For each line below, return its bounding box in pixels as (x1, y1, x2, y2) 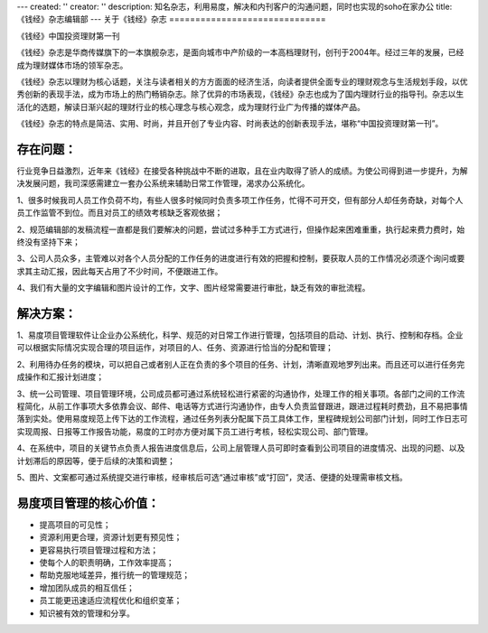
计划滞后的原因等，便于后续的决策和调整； (16, 455, 175, 466)
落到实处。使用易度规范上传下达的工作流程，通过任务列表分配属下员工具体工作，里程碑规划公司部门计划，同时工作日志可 (16, 414, 468, 424)
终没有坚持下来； (16, 236, 80, 247)
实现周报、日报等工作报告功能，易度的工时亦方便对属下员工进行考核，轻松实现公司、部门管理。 (16, 425, 373, 437)
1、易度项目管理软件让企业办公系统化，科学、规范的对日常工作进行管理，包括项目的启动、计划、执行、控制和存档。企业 (16, 330, 464, 340)
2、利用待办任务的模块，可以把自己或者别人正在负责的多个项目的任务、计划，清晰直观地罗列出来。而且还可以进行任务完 (16, 358, 465, 369)
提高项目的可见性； (39, 519, 111, 530)
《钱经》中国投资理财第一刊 (16, 30, 120, 41)
